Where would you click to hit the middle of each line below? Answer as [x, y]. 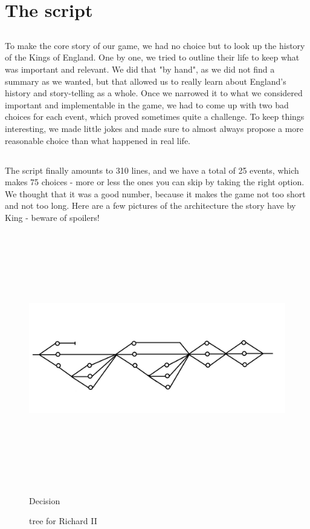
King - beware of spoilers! [52, 217]
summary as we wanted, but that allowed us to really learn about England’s [146, 81]
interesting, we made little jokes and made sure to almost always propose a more [154, 128]
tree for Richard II [63, 521]
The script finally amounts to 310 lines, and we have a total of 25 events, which [152, 170]
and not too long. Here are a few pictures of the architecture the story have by [150, 205]
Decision [45, 500]
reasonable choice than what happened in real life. [98, 140]
